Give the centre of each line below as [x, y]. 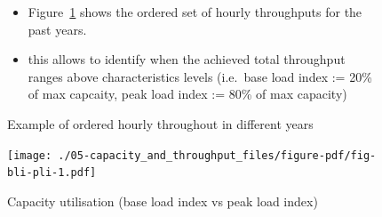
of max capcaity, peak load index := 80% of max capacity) [187, 94]
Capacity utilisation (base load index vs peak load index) [163, 201]
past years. [57, 29]
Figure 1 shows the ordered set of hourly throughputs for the [195, 12]
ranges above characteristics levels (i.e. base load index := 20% [200, 76]
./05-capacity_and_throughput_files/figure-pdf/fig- [217, 155]
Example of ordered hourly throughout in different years [160, 123]
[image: [30, 155]
